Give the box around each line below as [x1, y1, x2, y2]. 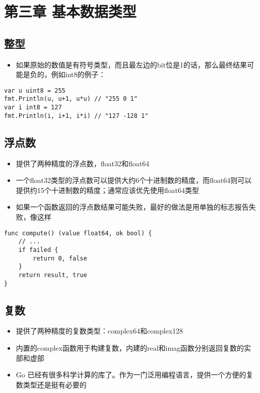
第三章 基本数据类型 [4, 1, 137, 22]
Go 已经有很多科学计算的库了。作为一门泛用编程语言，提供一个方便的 [16, 369, 246, 380]
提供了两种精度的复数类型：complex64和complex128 [16, 325, 183, 336]
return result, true [18, 271, 87, 279]
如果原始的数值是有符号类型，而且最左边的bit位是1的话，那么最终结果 [16, 59, 247, 70]
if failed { [18, 246, 58, 253]
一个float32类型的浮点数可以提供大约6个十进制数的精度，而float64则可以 [16, 175, 252, 185]
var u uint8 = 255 [4, 87, 66, 94]
